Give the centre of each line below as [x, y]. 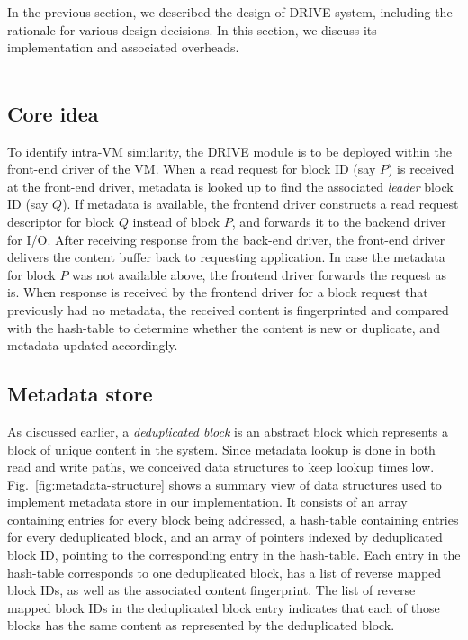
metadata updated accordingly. [93, 345]
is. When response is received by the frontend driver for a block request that [218, 292]
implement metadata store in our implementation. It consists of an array [207, 502]
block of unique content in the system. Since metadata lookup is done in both [221, 449]
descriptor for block [61, 221]
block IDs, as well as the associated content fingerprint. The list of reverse [211, 590]
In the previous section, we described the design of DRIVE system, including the [230, 12]
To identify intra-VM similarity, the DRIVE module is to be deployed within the [229, 151]
